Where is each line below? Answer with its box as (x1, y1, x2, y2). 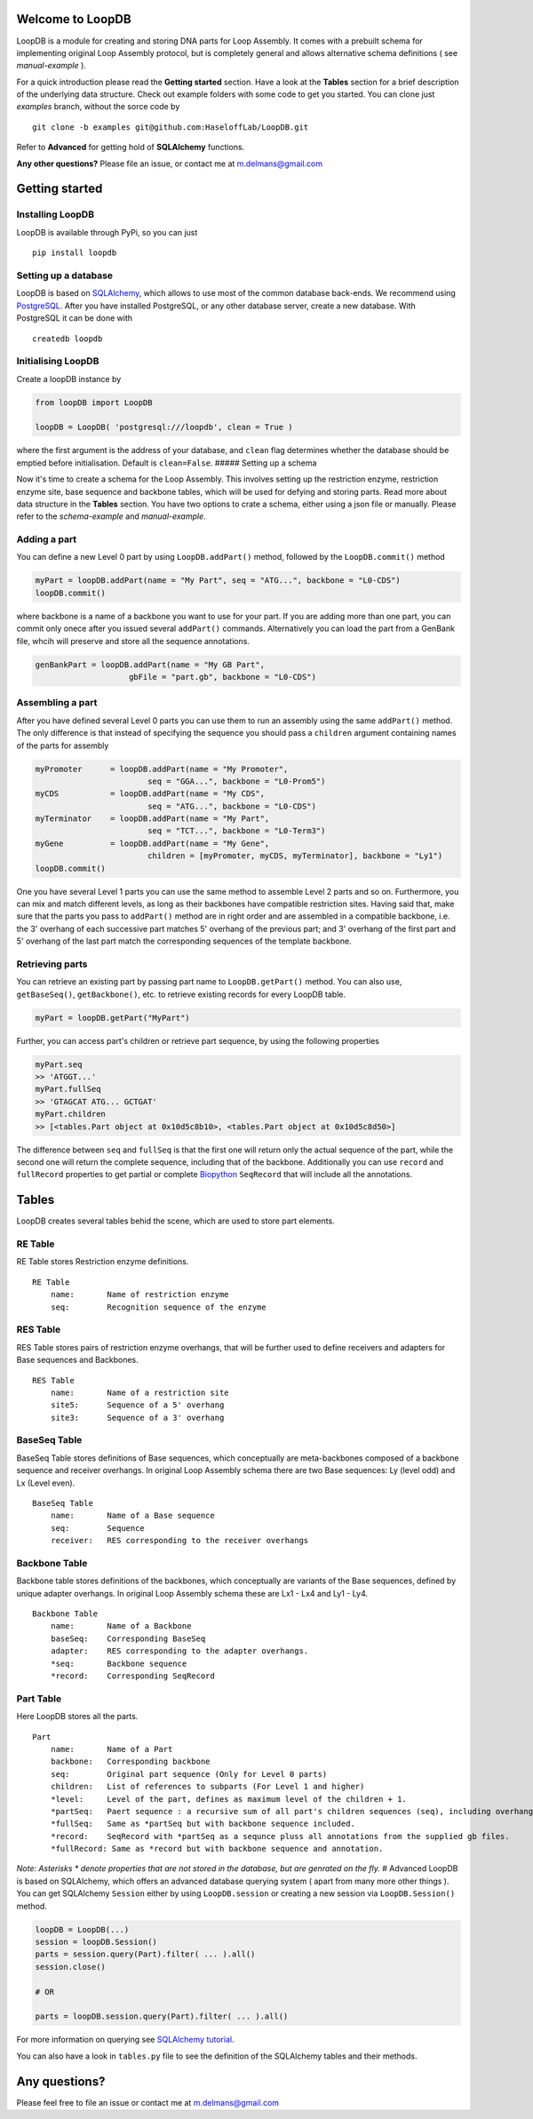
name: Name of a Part (50, 1744, 173, 1754)
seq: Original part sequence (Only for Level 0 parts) (50, 1769, 328, 1779)
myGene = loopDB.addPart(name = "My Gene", (35, 838, 270, 848)
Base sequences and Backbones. (16, 1355, 139, 1366)
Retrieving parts (16, 958, 88, 970)
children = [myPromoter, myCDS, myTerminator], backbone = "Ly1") (147, 851, 443, 861)
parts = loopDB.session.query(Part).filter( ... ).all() (35, 2011, 289, 2021)
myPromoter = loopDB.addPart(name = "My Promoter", (35, 764, 289, 774)
